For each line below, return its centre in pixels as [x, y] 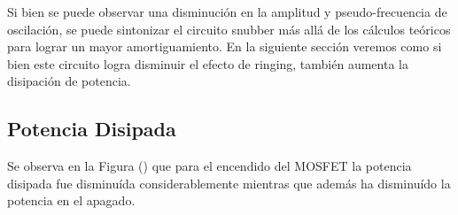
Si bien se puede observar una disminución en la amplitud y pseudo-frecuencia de [227, 12]
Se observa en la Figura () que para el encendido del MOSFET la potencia [210, 166]
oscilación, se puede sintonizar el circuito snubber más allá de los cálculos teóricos [229, 29]
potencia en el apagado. [71, 200]
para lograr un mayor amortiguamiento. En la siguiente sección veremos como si [225, 46]
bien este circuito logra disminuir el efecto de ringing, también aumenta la [208, 63]
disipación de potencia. [69, 81]
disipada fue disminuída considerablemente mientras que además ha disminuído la [229, 183]
